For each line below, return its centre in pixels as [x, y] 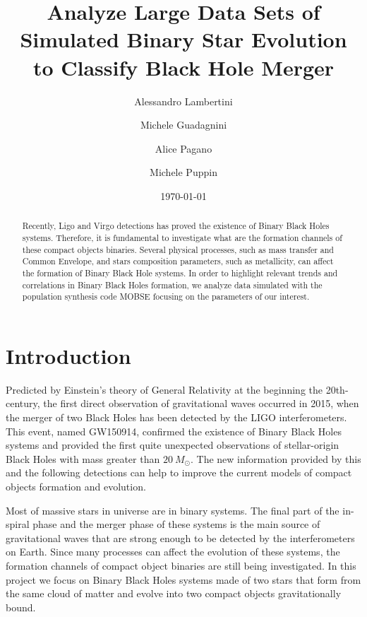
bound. [21, 607]
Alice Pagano [183, 148]
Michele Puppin [183, 172]
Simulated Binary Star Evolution [183, 39]
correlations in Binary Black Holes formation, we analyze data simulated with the [172, 284]
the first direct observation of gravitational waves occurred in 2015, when [201, 403]
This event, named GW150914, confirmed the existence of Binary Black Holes [174, 431]
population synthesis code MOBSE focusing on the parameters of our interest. [166, 296]
